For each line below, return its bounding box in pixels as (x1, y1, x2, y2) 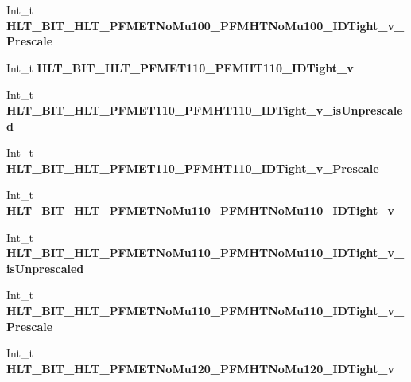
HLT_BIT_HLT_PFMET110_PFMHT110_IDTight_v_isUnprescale (6, 101, 403, 118)
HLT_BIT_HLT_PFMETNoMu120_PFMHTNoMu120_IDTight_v (6, 360, 394, 376)
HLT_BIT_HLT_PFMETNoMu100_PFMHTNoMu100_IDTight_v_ (6, 17, 405, 33)
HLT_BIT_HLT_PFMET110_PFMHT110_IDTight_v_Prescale (6, 159, 379, 176)
